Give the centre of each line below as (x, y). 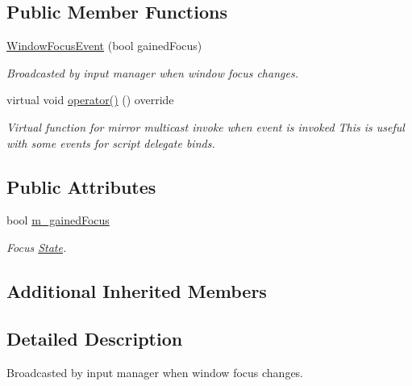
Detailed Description (95, 338)
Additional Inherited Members (137, 290)
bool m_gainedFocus (58, 220)
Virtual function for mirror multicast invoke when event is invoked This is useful (206, 126)
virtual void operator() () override (90, 100)
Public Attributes (81, 186)
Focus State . (37, 247)
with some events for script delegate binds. (111, 143)
